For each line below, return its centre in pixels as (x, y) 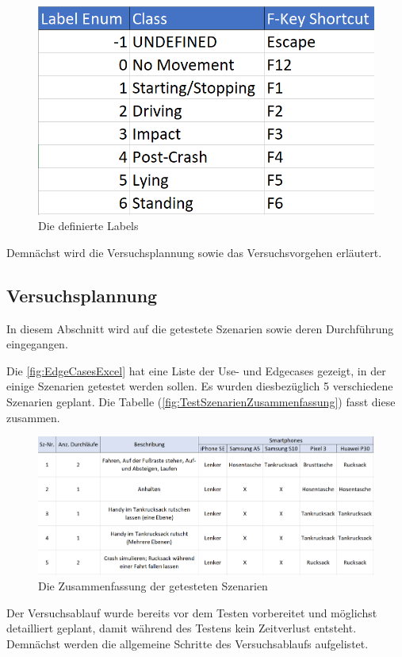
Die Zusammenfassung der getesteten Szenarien (153, 586)
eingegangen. (37, 344)
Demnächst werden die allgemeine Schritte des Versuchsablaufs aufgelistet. (188, 644)
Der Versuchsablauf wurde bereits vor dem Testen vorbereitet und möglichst (192, 612)
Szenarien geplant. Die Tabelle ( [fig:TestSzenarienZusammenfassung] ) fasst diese (201, 401)
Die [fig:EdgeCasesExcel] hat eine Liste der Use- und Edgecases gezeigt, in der (196, 370)
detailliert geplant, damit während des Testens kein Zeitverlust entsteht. (182, 628)
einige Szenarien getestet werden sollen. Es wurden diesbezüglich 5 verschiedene (200, 386)
